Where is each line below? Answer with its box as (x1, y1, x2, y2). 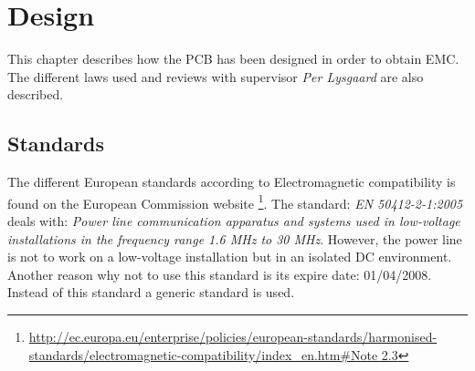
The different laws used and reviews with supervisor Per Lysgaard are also (7, 67, 424, 86)
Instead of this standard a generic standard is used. (7, 283, 295, 302)
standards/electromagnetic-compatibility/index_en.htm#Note (28, 345, 378, 364)
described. (7, 85, 64, 104)
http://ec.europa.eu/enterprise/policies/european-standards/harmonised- (28, 326, 438, 345)
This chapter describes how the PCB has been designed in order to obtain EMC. (7, 49, 459, 68)
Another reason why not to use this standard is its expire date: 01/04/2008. (7, 264, 432, 283)
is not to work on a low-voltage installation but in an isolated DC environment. (7, 247, 452, 266)
